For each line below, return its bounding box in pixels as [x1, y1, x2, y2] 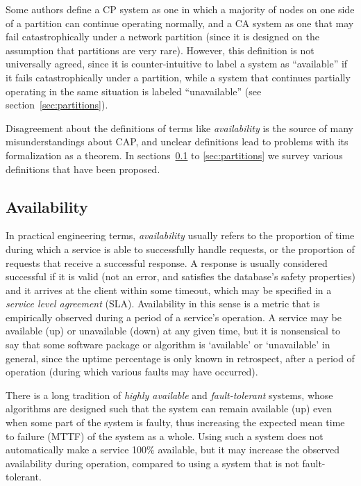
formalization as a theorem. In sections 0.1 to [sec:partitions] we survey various [6, 147, 343, 162]
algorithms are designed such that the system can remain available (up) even [6, 401, 333, 416]
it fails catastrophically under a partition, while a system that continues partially [6, 70, 351, 84]
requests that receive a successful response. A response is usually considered [6, 255, 328, 270]
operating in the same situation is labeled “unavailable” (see [6, 83, 262, 98]
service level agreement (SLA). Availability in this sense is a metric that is [6, 296, 320, 311]
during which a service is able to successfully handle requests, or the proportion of [6, 241, 355, 256]
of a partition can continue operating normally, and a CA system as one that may [6, 15, 354, 30]
